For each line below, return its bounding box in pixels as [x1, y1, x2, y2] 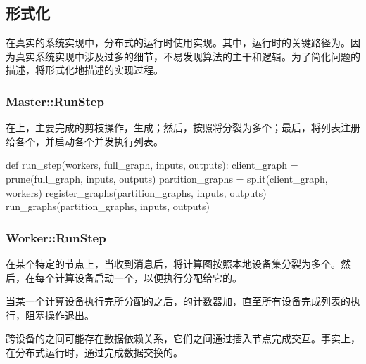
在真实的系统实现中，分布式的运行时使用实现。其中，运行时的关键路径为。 [6, 35, 351, 50]
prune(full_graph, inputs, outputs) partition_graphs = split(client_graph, [6, 171, 328, 186]
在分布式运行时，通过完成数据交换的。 [6, 344, 183, 359]
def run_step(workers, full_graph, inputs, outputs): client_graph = [6, 157, 298, 172]
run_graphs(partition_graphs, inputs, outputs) [6, 199, 210, 214]
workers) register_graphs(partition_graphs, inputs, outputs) [6, 185, 267, 200]
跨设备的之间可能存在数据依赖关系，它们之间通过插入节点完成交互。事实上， [6, 331, 360, 346]
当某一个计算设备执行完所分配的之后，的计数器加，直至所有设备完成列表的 [6, 294, 351, 308]
